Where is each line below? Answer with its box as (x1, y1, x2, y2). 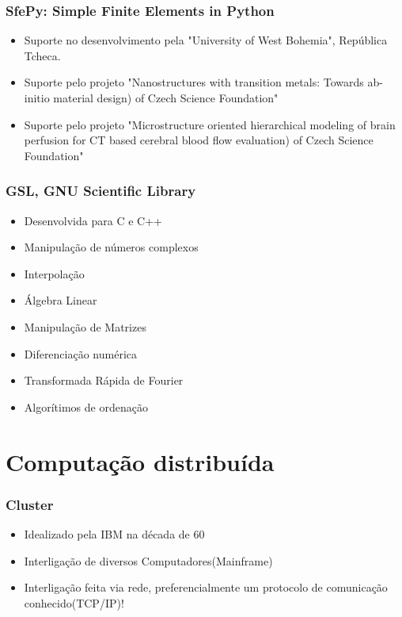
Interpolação (24, 265, 85, 282)
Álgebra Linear (24, 292, 97, 308)
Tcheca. (24, 47, 61, 63)
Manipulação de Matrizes (24, 318, 146, 335)
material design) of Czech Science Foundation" (53, 90, 279, 105)
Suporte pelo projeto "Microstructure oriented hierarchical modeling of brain (24, 116, 396, 132)
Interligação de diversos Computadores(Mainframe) (24, 552, 273, 569)
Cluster (6, 494, 54, 514)
